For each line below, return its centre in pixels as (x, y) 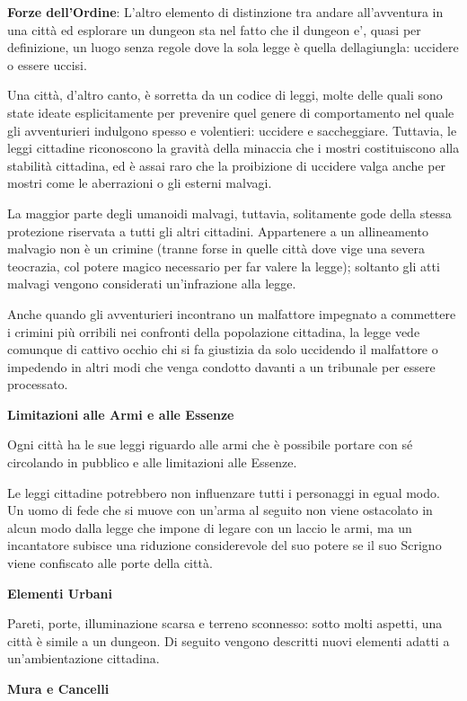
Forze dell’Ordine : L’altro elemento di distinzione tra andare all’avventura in (225, 12)
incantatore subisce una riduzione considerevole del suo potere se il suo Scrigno (225, 545)
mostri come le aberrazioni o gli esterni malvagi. (140, 183)
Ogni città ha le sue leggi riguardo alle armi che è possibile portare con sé (210, 444)
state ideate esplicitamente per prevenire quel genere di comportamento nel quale (231, 112)
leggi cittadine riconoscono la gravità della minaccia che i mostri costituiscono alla (233, 148)
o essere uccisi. (47, 64)
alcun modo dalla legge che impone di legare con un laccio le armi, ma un (210, 527)
